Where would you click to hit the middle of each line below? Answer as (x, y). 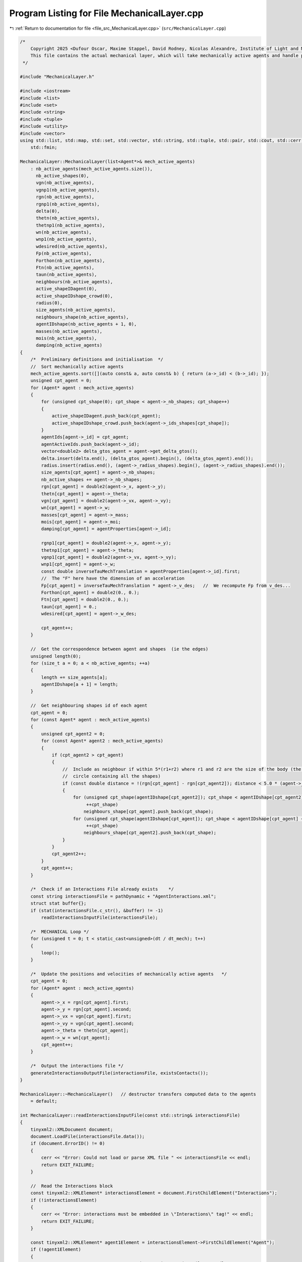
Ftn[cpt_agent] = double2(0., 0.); (85, 600)
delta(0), (48, 211)
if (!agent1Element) (56, 1250)
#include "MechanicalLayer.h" (57, 77)
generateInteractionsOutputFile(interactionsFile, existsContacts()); (120, 1073)
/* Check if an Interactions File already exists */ (102, 889)
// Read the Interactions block (72, 1186)
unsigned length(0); (56, 656)
